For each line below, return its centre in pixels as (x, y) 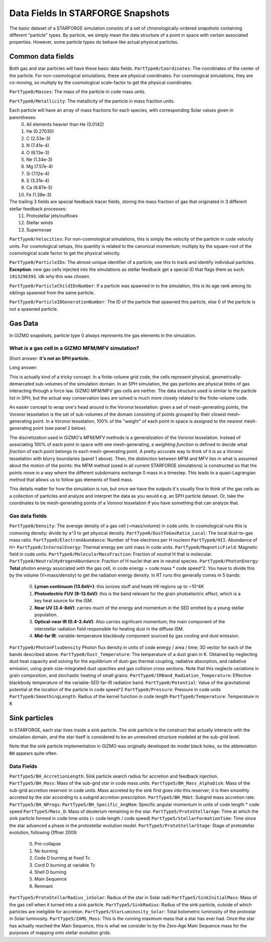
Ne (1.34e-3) (39, 159)
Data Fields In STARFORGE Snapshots (90, 13)
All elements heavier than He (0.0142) (65, 124)
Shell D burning (50, 872)
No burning (46, 851)
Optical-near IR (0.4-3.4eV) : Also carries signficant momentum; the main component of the (130, 622)
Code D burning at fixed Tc (62, 858)
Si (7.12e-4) (38, 173)
